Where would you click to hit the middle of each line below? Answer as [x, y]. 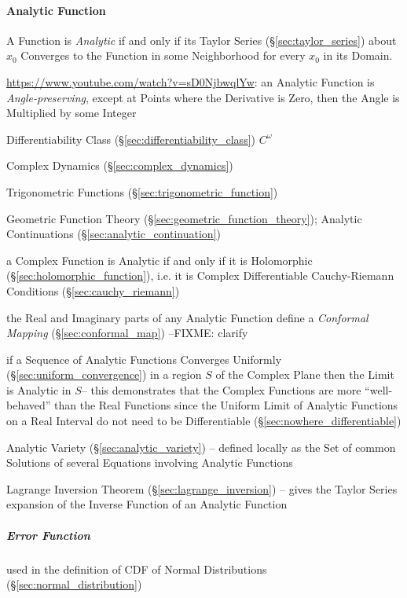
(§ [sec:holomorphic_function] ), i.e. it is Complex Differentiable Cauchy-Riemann [200, 275]
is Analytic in [39, 389]
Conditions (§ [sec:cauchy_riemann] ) [93, 290]
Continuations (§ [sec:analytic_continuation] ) [114, 234]
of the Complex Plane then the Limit [305, 374]
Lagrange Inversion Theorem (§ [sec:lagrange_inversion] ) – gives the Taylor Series [202, 488]
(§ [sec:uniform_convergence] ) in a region [104, 374]
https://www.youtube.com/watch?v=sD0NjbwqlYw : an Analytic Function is [191, 81]
